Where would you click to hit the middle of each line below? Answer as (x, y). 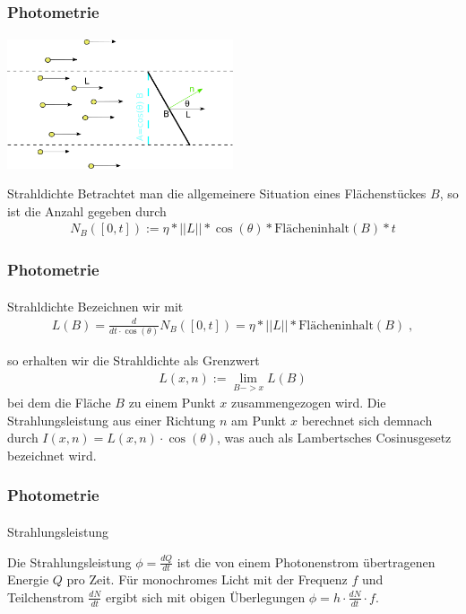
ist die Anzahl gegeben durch (87, 211)
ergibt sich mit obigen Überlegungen (205, 596)
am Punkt (259, 420)
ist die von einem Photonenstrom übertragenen (306, 561)
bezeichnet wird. (52, 455)
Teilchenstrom (46, 596)
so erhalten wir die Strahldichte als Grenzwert (134, 360)
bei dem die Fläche (59, 403)
